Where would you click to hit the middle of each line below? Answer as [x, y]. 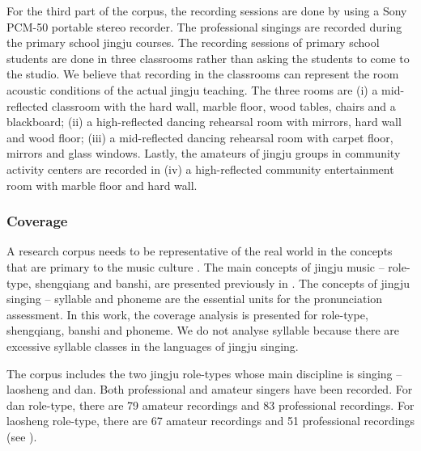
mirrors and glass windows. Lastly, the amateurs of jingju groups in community [204, 153]
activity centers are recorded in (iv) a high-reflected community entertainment [200, 169]
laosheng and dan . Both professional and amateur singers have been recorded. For [210, 389]
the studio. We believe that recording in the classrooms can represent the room [203, 74]
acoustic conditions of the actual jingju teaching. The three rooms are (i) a [192, 89]
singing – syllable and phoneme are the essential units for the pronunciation [195, 299]
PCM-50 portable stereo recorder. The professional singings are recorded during [204, 26]
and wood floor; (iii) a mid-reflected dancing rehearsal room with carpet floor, [200, 137]
